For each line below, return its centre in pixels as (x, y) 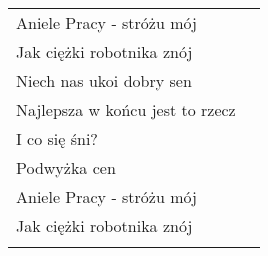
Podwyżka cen (66, 167)
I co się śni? (57, 138)
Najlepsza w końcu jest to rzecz (126, 109)
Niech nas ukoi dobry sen (104, 80)
